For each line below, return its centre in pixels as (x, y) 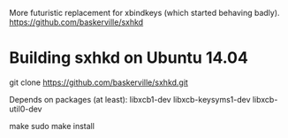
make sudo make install (52, 126)
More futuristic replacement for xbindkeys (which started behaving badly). (144, 13)
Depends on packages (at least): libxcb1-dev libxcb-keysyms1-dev (130, 99)
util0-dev (26, 109)
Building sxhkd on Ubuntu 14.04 (129, 58)
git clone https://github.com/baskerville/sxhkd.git (99, 82)
